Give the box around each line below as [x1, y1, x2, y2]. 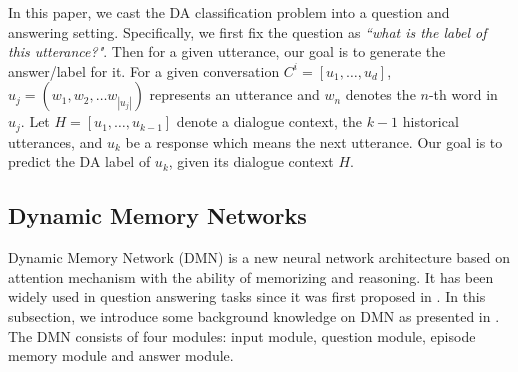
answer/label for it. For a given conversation [8, 60, 280, 81]
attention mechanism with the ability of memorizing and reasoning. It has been [8, 266, 494, 287]
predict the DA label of [8, 151, 151, 172]
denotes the [345, 84, 416, 105]
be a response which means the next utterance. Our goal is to [125, 131, 503, 152]
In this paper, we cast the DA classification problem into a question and [8, 2, 450, 22]
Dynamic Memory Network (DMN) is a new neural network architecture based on [8, 247, 511, 268]
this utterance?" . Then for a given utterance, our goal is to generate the [8, 41, 446, 62]
